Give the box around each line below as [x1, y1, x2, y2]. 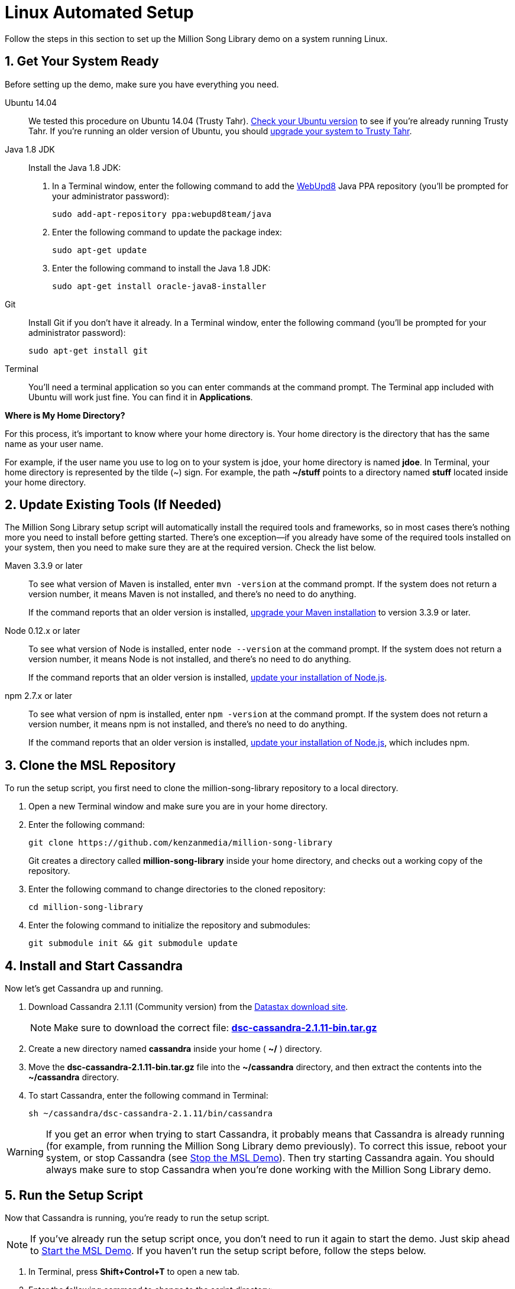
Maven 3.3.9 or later [5, 561, 83, 571]
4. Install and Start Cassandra [5, 958, 183, 973]
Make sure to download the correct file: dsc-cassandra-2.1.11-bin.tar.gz [54, 1022, 377, 1034]
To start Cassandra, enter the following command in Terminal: [28, 1090, 268, 1101]
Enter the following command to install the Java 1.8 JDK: [52, 263, 271, 273]
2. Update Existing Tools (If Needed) [5, 497, 222, 513]
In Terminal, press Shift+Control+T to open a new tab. [28, 1266, 240, 1277]
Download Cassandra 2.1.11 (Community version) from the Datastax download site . [28, 1002, 348, 1012]
